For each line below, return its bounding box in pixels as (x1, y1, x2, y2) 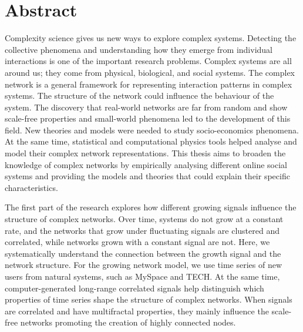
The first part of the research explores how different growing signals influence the (5, 201, 297, 213)
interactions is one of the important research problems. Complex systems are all (5, 55, 292, 67)
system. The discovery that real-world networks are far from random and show (5, 100, 288, 113)
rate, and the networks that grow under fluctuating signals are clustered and (5, 224, 280, 236)
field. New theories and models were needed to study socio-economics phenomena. (5, 123, 299, 136)
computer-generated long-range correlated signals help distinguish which (5, 281, 264, 294)
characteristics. (5, 181, 58, 193)
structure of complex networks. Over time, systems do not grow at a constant (5, 213, 284, 225)
